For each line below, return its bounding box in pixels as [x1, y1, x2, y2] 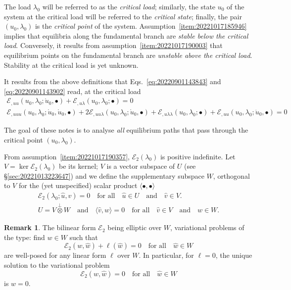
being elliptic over [107, 222, 162, 233]
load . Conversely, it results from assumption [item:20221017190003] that [4, 40, 223, 50]
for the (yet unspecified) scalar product [18, 180, 138, 191]
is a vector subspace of [106, 161, 175, 171]
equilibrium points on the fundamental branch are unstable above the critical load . [4, 49, 252, 60]
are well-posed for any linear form [4, 250, 106, 260]
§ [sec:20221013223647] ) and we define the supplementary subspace [4, 170, 204, 181]
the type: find [4, 232, 45, 242]
